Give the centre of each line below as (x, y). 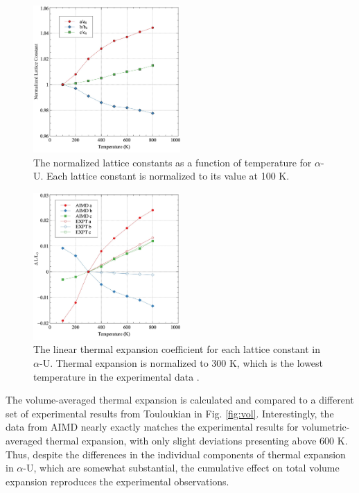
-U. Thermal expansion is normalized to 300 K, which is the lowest (181, 362)
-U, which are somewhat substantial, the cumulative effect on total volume (181, 468)
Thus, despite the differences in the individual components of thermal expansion (176, 454)
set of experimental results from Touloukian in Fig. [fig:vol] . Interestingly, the (170, 413)
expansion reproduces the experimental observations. (117, 481)
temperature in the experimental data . (116, 376)
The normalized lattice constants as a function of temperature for (173, 162)
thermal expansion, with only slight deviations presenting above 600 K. (196, 440)
